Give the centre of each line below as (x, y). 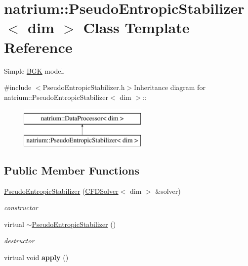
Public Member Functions (72, 170)
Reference (38, 47)
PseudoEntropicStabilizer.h (84, 87)
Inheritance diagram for (170, 87)
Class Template (136, 27)
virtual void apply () (36, 257)
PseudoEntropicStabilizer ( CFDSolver (61, 191)
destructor (19, 241)
